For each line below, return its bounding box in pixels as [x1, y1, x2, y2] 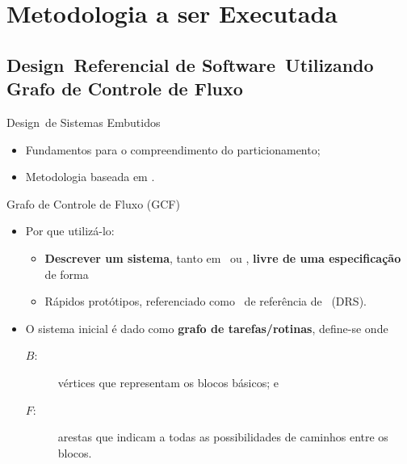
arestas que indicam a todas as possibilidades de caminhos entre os [57, 428, 388, 445]
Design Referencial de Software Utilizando [6, 52, 374, 77]
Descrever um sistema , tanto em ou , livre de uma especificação [44, 249, 401, 266]
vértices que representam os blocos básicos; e [57, 373, 279, 390]
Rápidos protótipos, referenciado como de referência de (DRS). [44, 293, 367, 310]
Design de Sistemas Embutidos [6, 113, 161, 130]
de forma [44, 265, 89, 282]
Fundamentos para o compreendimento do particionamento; [25, 141, 321, 158]
